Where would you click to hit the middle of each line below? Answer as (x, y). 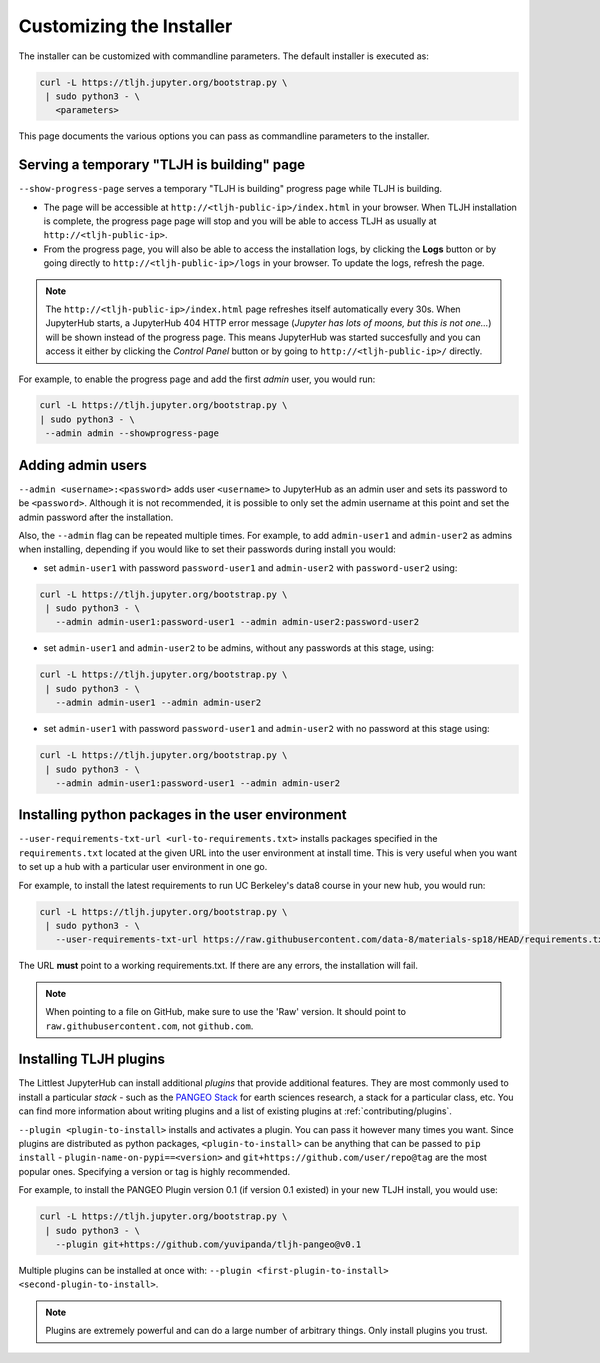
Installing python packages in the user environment (182, 815)
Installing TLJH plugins (91, 1059)
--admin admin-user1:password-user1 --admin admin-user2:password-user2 (237, 622)
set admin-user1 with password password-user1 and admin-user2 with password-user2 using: (250, 567)
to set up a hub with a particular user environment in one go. (143, 867)
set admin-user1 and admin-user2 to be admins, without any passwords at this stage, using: (239, 648)
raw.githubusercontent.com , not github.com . (149, 1026)
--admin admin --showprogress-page (132, 433)
